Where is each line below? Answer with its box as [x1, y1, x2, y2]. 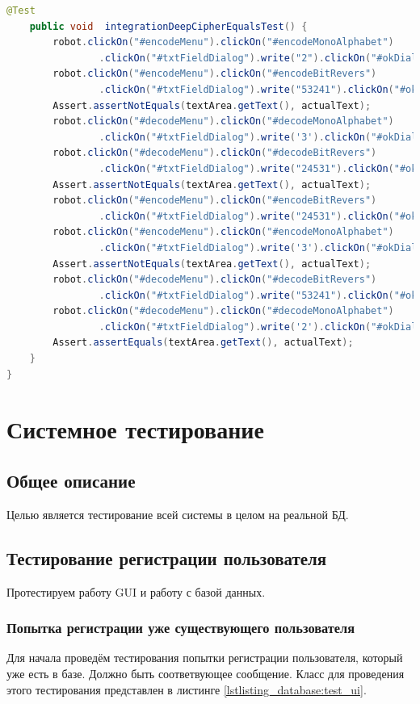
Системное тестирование [6, 413, 264, 446]
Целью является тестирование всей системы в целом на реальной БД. [6, 505, 349, 522]
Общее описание [6, 468, 136, 493]
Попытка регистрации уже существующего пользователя [6, 618, 355, 638]
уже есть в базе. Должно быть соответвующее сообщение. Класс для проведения [6, 665, 405, 682]
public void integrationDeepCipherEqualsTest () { [29, 20, 308, 32]
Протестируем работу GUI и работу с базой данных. [6, 583, 266, 600]
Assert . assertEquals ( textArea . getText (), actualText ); [52, 337, 354, 349]
